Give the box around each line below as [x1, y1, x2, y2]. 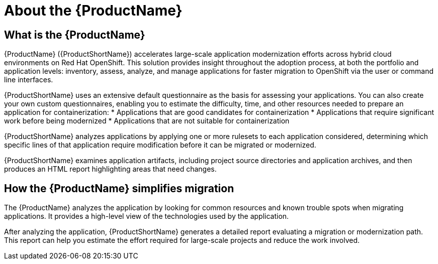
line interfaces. [4, 75, 53, 84]
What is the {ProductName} [4, 28, 145, 41]
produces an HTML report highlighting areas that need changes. [4, 165, 217, 174]
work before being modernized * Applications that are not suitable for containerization [4, 116, 290, 125]
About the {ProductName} [4, 2, 183, 19]
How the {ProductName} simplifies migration [4, 182, 234, 195]
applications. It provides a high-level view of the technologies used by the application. [4, 212, 289, 221]
